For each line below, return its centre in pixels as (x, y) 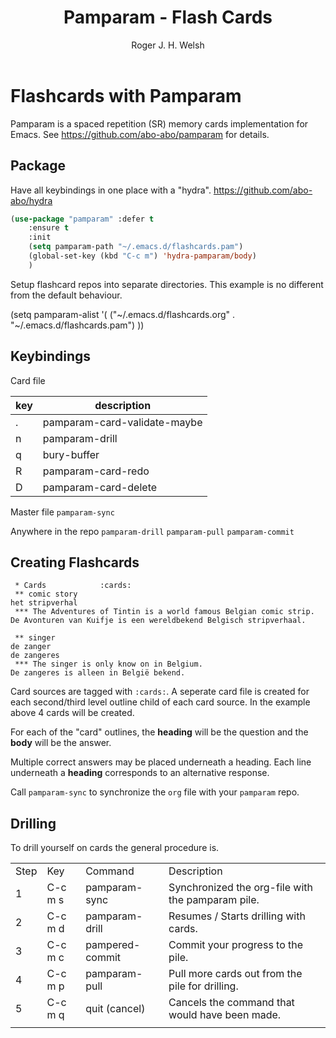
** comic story (46, 594)
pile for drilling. (203, 986)
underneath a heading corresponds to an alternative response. (140, 773)
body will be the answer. (61, 743)
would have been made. (225, 1015)
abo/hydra (31, 200)
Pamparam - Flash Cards (168, 17)
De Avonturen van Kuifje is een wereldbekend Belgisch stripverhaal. (158, 621)
